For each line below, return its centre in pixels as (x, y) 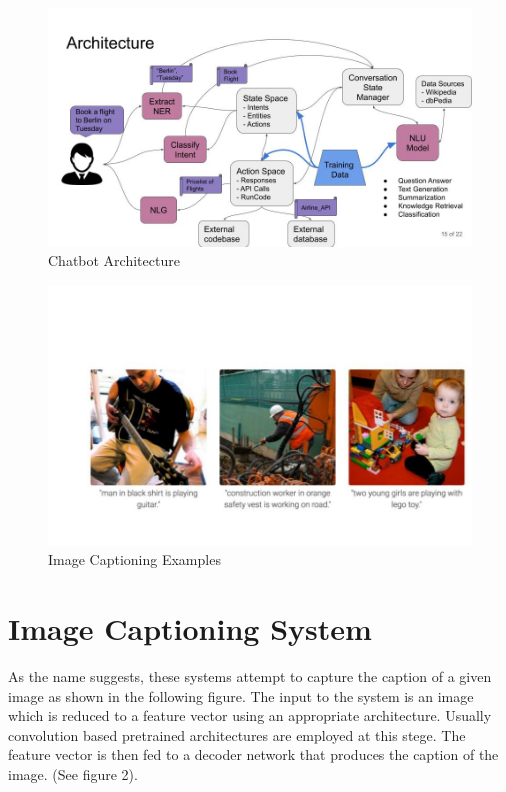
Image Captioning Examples (134, 559)
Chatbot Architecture (114, 260)
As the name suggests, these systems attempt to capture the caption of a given (250, 676)
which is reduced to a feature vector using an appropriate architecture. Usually (250, 715)
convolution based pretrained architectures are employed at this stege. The (237, 734)
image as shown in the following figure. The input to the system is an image (241, 695)
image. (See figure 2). (73, 774)
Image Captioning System (190, 628)
